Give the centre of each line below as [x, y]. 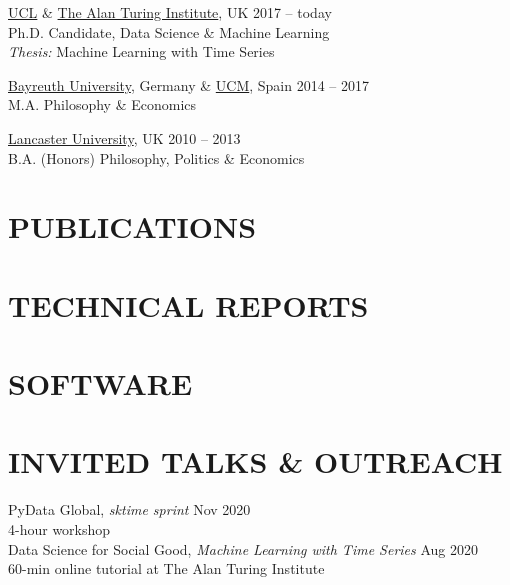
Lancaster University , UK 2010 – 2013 [124, 137]
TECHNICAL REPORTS [188, 304]
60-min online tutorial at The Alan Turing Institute [166, 568]
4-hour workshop [59, 529]
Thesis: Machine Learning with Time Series [141, 51]
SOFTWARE [100, 383]
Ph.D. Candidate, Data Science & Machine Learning [169, 31]
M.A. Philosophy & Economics [102, 104]
